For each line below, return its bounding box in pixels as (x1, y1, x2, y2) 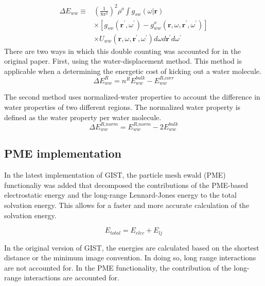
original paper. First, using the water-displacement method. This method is (4, 55, 242, 66)
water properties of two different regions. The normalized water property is (4, 101, 241, 112)
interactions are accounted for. (24, 272, 119, 283)
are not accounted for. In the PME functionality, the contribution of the (4, 262, 232, 273)
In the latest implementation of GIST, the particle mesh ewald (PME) (4, 169, 226, 180)
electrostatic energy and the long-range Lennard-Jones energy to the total (4, 189, 237, 200)
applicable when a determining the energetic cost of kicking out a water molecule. (4, 65, 261, 76)
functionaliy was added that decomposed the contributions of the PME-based (4, 179, 249, 190)
